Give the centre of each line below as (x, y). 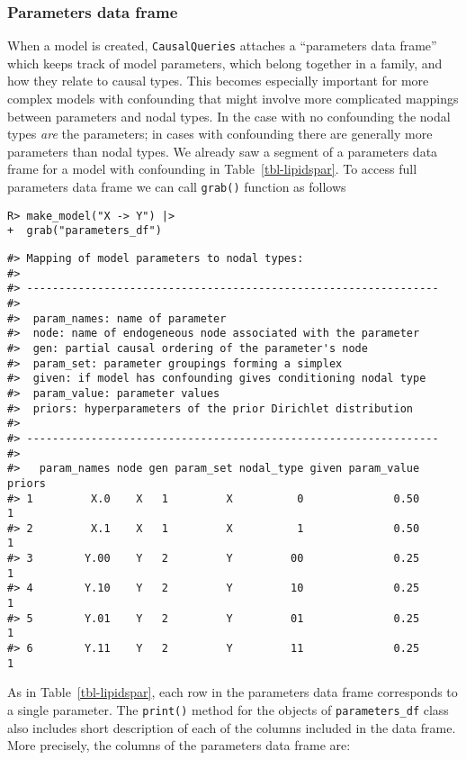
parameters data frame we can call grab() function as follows (177, 187)
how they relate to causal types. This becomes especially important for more (218, 81)
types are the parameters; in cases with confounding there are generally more (220, 134)
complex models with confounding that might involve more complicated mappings (233, 99)
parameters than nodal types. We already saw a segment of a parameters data (223, 151)
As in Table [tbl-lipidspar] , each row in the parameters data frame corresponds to (233, 692)
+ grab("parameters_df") (85, 231)
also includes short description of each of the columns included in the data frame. (232, 727)
